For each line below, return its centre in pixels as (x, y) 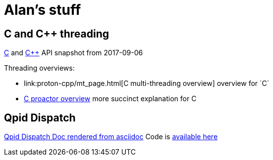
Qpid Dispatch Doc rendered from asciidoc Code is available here (111, 137)
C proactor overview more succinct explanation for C (110, 99)
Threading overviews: (39, 68)
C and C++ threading (57, 34)
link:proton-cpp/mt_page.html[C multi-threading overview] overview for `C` (147, 83)
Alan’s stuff (43, 10)
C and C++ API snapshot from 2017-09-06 (74, 53)
